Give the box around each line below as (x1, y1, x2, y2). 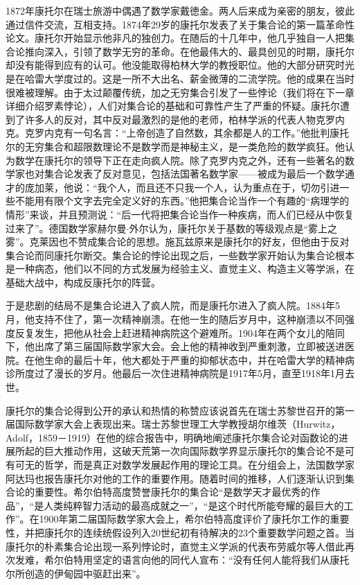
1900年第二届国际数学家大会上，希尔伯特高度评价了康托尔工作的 (39, 512, 330, 526)
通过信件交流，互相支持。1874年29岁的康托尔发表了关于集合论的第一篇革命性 (6, 17, 354, 31)
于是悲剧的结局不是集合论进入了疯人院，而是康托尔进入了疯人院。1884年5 (6, 298, 340, 313)
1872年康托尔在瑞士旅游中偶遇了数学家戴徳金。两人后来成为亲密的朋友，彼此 (6, 3, 354, 17)
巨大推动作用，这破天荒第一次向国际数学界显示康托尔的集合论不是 (44, 444, 345, 458)
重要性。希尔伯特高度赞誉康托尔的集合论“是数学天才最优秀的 (34, 484, 311, 499)
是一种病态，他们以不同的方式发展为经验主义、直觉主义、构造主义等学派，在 (6, 261, 354, 276)
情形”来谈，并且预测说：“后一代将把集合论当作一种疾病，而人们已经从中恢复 (6, 207, 354, 221)
